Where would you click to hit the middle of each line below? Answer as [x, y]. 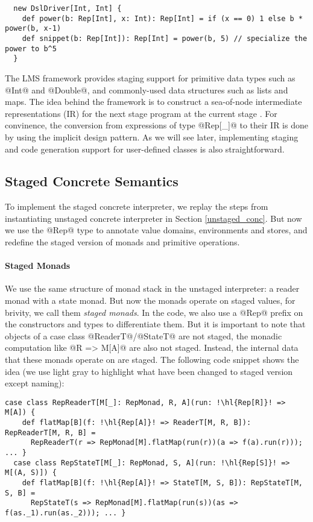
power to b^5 [31, 49]
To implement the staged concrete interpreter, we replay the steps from [137, 206]
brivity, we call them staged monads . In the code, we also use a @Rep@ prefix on [154, 312]
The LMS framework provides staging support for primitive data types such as [150, 77]
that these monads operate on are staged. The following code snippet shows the [152, 360]
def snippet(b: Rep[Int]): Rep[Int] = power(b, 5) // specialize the [165, 38]
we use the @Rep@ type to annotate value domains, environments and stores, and [156, 230]
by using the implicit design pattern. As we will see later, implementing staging [152, 137]
